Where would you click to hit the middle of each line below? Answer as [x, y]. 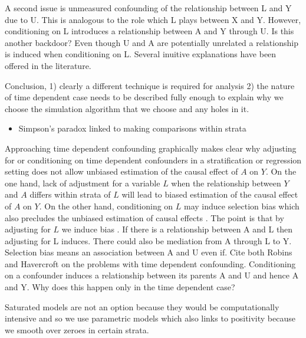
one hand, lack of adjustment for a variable [83, 183]
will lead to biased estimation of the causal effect [210, 194]
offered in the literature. [48, 65]
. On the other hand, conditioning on [106, 206]
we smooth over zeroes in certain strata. [77, 329]
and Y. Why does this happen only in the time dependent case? [120, 287]
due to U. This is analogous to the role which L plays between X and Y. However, [153, 19]
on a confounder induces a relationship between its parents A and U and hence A [152, 275]
